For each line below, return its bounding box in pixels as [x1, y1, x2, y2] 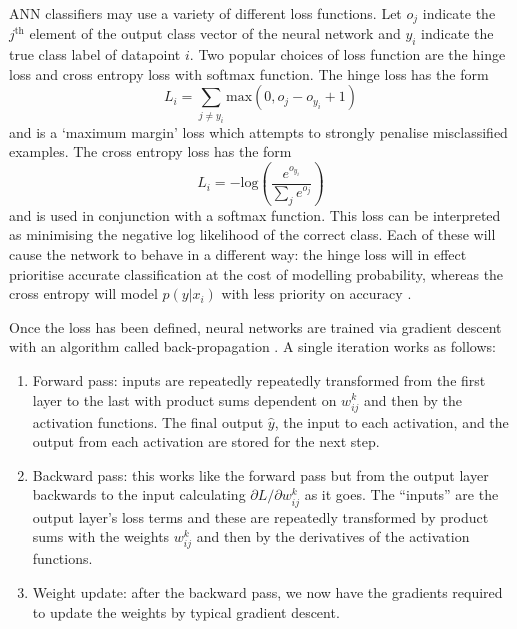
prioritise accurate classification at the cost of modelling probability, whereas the [9, 263, 504, 284]
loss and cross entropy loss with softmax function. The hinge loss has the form [9, 63, 489, 84]
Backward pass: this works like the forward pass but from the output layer [32, 464, 489, 485]
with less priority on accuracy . [221, 283, 412, 304]
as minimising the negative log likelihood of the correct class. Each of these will [9, 224, 496, 245]
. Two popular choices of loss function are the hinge [189, 44, 506, 65]
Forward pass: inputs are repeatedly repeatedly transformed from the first [32, 369, 486, 390]
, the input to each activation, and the [274, 411, 509, 432]
